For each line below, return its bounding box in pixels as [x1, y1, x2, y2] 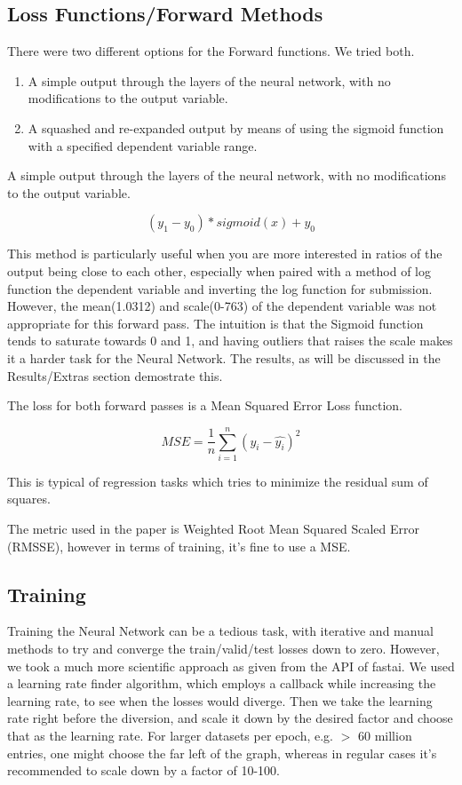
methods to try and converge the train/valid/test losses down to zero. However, [7, 639, 440, 657]
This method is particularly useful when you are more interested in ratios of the [7, 244, 442, 263]
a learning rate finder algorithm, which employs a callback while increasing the [7, 674, 436, 693]
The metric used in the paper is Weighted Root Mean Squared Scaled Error [7, 519, 419, 538]
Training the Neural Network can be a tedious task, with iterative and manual [7, 622, 434, 640]
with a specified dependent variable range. [28, 136, 258, 155]
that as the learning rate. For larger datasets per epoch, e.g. [7, 726, 333, 744]
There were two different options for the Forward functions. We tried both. [7, 42, 415, 60]
